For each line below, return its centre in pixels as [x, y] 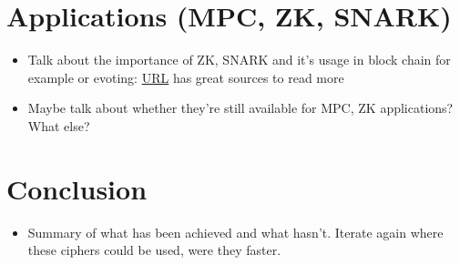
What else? [59, 125]
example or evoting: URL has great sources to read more [186, 77]
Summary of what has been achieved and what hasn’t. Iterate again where [235, 232]
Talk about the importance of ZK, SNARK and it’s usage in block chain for [239, 60]
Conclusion [77, 188]
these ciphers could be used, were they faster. [154, 250]
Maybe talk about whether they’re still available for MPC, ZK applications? [240, 108]
